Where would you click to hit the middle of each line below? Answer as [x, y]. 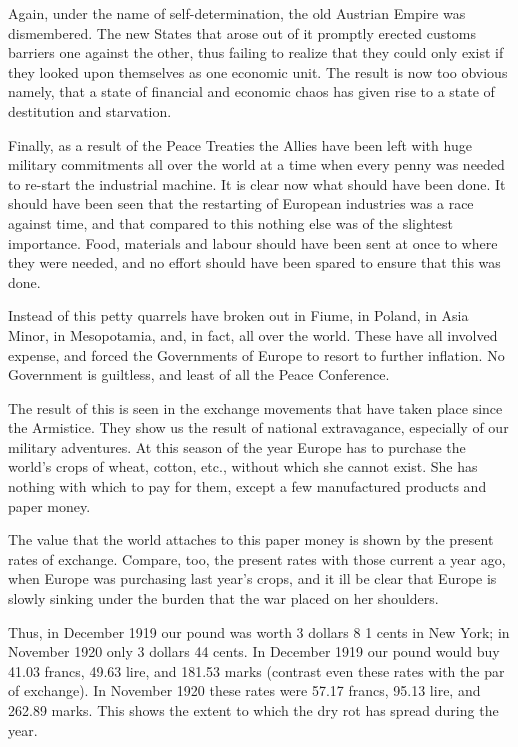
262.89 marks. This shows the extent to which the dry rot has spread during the [253, 710]
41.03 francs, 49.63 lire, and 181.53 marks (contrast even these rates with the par [256, 670]
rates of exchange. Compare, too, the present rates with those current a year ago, [257, 558]
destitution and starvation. [90, 110]
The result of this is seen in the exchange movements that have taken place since [255, 407]
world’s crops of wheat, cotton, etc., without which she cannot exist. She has [243, 466]
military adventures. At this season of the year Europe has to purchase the [237, 446]
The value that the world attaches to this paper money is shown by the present [251, 539]
